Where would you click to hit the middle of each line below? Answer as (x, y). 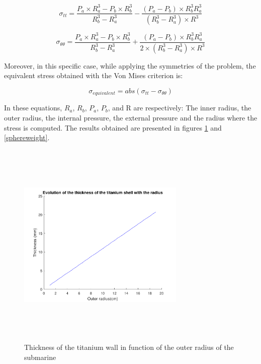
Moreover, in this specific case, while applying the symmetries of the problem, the (130, 65)
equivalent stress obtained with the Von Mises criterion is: (94, 75)
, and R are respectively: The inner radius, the (180, 108)
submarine (40, 357)
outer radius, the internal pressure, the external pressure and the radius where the (131, 118)
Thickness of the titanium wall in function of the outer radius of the (129, 347)
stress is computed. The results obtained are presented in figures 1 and (113, 127)
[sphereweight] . (27, 137)
